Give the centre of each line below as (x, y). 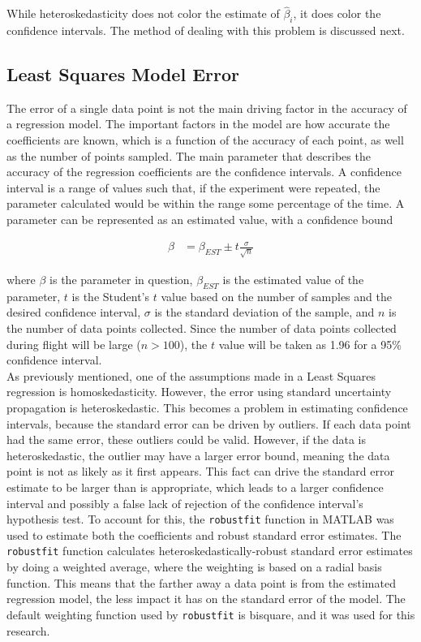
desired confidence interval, (74, 312)
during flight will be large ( (74, 344)
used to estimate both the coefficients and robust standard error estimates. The (204, 534)
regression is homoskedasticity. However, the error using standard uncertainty (199, 392)
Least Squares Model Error (123, 74)
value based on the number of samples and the (276, 296)
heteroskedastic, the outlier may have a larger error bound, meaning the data (198, 455)
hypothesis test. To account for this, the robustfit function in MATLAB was (200, 519)
